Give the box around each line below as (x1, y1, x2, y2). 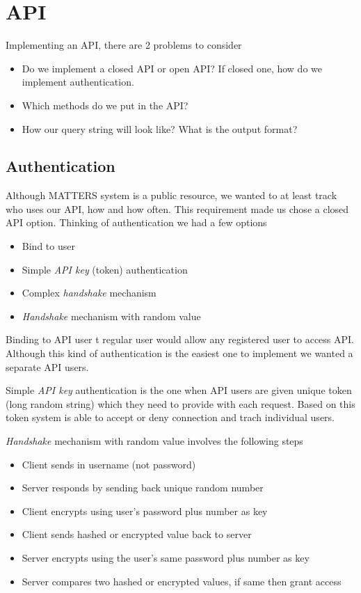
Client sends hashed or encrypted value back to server (22, 527, 252, 541)
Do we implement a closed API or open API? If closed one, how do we (22, 61, 322, 75)
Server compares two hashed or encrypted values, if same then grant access (22, 574, 342, 588)
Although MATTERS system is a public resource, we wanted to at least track (6, 188, 337, 203)
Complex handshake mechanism (22, 285, 157, 300)
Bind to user (22, 239, 75, 253)
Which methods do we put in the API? (22, 97, 188, 112)
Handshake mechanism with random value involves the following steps (6, 434, 303, 448)
